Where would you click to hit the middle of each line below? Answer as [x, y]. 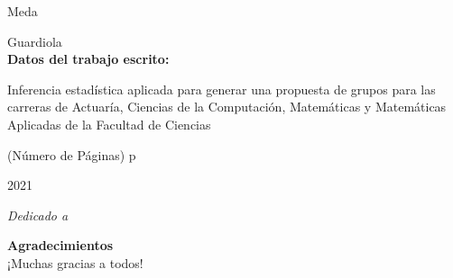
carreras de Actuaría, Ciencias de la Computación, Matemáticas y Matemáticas [227, 107]
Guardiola [35, 41]
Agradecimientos [60, 245]
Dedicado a [38, 215]
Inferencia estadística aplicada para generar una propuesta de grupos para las [222, 89]
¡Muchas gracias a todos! [75, 262]
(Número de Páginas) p [72, 154]
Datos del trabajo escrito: [88, 59]
